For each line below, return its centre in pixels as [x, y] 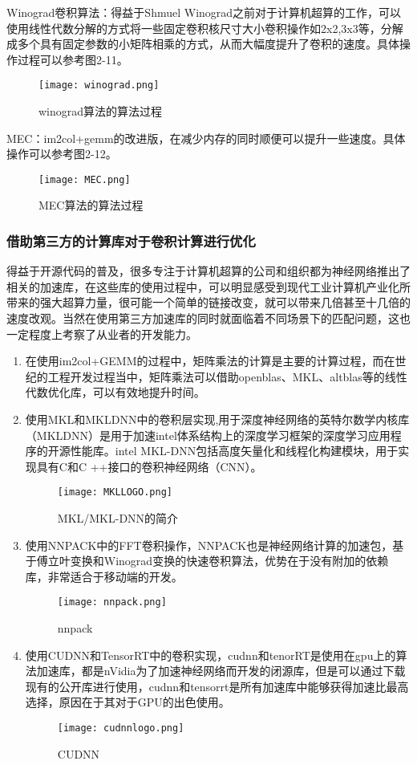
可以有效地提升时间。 [149, 392]
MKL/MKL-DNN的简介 [118, 518]
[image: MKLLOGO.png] [115, 492]
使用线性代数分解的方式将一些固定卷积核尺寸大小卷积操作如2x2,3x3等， [194, 28]
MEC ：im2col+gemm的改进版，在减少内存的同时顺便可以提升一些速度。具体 [206, 138]
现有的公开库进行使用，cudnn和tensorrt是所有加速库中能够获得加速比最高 [217, 686]
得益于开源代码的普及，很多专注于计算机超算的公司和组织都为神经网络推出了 [208, 271]
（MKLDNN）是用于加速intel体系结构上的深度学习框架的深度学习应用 [208, 435]
